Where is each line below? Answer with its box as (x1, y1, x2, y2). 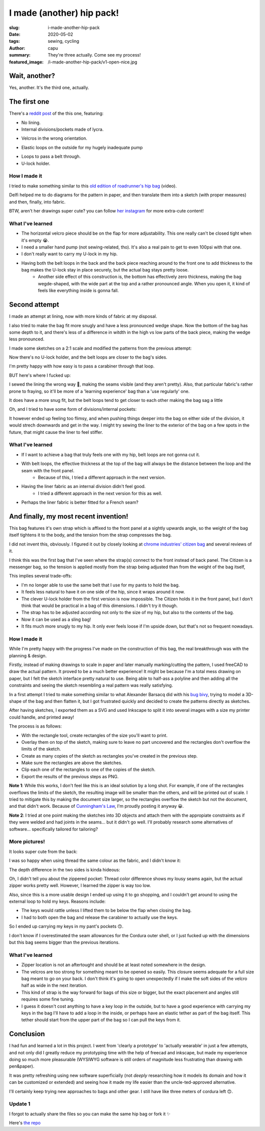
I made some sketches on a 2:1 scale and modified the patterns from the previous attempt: (9, 345, 192, 351)
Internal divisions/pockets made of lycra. (21, 126, 104, 132)
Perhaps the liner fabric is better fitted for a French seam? (21, 499, 138, 505)
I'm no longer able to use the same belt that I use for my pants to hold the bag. (21, 582, 180, 588)
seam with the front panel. (21, 467, 75, 473)
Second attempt (9, 301, 59, 309)
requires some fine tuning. (21, 996, 75, 1002)
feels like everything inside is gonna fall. (38, 288, 119, 294)
